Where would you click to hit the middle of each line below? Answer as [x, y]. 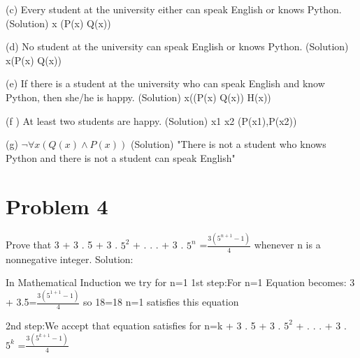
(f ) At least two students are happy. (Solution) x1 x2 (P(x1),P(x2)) [151, 120]
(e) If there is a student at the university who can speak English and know [165, 83]
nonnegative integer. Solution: [70, 259]
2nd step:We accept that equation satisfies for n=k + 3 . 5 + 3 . [143, 325]
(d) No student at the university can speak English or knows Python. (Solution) [177, 46]
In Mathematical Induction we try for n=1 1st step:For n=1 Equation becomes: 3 [180, 282]
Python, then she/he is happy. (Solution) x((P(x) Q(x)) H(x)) [138, 97]
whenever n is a [287, 245]
